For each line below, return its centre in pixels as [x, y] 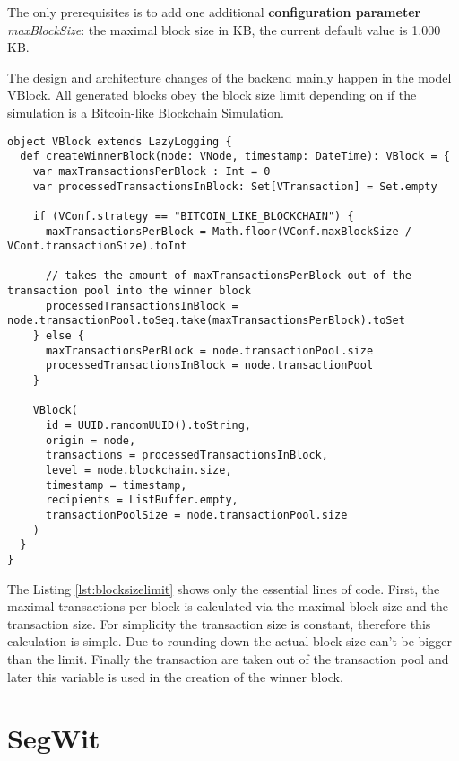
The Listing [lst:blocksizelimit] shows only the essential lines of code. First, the [224, 588]
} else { [58, 336]
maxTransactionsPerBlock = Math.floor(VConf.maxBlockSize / [229, 231]
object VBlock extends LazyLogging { [120, 141]
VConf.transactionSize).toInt [97, 246]
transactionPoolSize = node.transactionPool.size [196, 515]
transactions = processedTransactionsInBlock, [186, 455]
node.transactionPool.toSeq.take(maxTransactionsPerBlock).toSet [206, 321]
